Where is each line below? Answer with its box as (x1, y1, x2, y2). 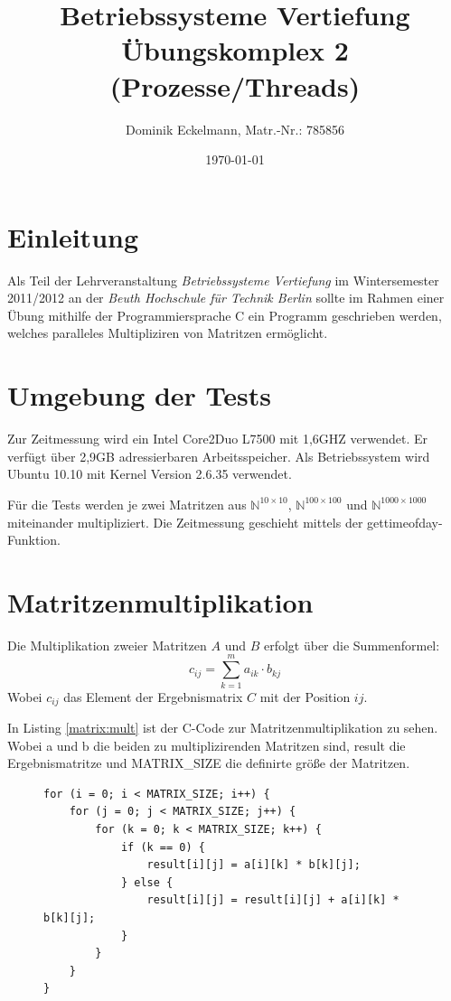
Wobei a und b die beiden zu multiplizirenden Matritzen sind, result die (7, 735, 406, 754)
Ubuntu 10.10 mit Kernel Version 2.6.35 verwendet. (7, 464, 292, 483)
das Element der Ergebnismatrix (63, 687, 243, 706)
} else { (120, 875, 174, 889)
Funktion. (7, 530, 61, 549)
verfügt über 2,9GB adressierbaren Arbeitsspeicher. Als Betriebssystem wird (7, 446, 430, 465)
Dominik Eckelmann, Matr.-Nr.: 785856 (126, 119, 344, 138)
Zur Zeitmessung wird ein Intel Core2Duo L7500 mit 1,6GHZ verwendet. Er (7, 429, 428, 448)
